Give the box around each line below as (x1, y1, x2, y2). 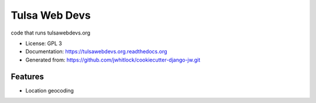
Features (11, 71, 44, 81)
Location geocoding (25, 87, 74, 94)
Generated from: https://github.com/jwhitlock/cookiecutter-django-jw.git (25, 56, 201, 63)
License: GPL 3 (25, 40, 63, 47)
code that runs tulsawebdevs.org (11, 29, 91, 36)
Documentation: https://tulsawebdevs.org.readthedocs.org (25, 48, 167, 55)
